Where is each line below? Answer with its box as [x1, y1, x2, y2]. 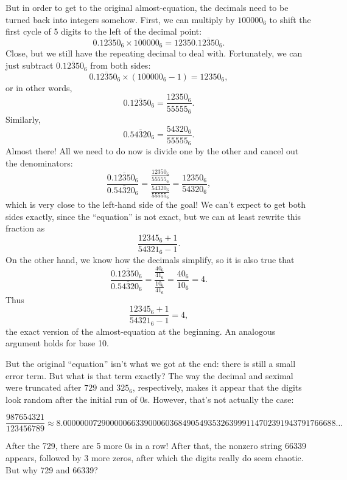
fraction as [5, 222, 45, 235]
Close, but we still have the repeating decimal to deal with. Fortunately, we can [5, 47, 303, 60]
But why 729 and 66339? [5, 463, 98, 476]
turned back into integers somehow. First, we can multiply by [5, 13, 235, 26]
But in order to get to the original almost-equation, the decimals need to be [5, 1, 289, 13]
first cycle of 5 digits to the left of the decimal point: [5, 25, 202, 38]
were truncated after [5, 381, 82, 394]
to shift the [269, 13, 311, 26]
